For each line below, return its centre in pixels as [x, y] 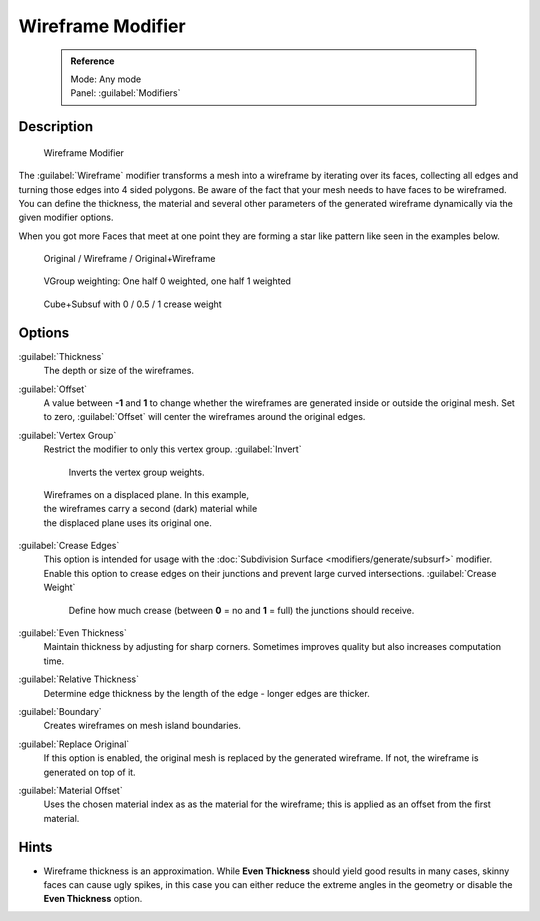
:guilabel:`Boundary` [60, 711]
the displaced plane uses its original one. [127, 522]
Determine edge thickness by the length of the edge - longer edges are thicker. [206, 693]
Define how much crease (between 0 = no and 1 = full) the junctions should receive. [241, 610]
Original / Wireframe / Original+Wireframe [129, 259]
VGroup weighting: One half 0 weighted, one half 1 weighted [167, 281]
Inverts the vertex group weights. [136, 472]
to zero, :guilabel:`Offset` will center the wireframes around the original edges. [204, 417]
